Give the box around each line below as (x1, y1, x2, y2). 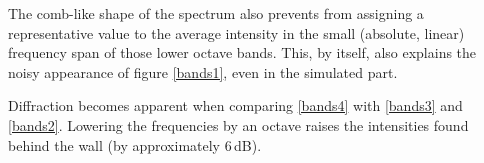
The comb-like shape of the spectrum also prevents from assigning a (8, 3, 424, 23)
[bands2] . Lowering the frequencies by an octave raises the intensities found (8, 114, 469, 135)
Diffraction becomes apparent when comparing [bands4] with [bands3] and (8, 95, 463, 116)
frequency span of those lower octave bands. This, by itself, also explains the (8, 42, 477, 63)
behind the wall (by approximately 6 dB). (8, 134, 262, 155)
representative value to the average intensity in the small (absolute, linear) (8, 22, 465, 43)
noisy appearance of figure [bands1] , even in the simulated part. (8, 61, 398, 82)
